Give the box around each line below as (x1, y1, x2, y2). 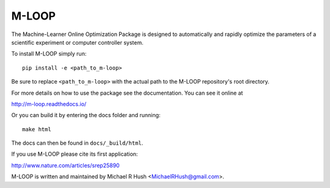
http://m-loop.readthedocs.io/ (11, 100, 87, 107)
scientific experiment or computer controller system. (11, 38, 144, 46)
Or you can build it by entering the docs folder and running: (11, 112, 161, 119)
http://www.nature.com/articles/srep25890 (11, 162, 120, 169)
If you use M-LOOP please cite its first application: (11, 150, 138, 158)
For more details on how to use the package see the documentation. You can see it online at (11, 89, 243, 96)
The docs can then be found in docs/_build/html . (11, 139, 144, 146)
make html (22, 126, 51, 132)
